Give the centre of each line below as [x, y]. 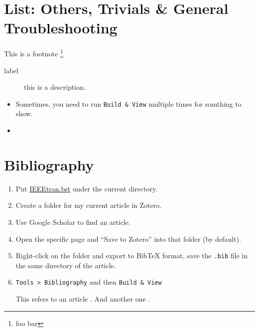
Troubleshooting [61, 28]
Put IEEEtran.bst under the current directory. [87, 188]
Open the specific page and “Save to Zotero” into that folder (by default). [128, 239]
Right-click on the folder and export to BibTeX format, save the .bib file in [131, 255]
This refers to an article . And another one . [83, 299]
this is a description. [55, 87]
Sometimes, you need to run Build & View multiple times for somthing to [129, 103]
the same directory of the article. [66, 265]
